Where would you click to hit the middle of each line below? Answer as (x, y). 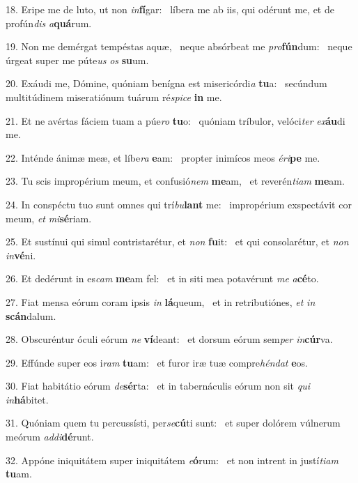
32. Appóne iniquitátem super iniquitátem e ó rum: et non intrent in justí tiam (172, 460)
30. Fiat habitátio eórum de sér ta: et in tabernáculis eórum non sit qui (158, 386)
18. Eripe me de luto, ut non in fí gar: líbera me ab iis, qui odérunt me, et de (170, 9)
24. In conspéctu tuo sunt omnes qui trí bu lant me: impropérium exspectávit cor (179, 204)
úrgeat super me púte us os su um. (77, 60)
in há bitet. (27, 399)
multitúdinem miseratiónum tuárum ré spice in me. (114, 97)
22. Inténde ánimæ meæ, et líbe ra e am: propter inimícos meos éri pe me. (163, 157)
